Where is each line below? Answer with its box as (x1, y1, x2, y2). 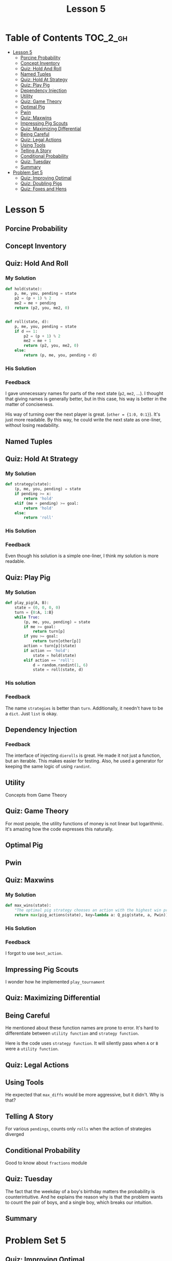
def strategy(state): (5, 482, 52, 487)
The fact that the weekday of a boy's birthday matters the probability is (5, 1188, 155, 1194)
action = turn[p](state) (24, 644, 77, 649)
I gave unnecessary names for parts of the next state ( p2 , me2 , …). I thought (5, 390, 164, 397)
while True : (14, 614, 40, 620)
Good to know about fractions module (5, 1160, 88, 1166)
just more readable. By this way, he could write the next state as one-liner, (5, 417, 162, 423)
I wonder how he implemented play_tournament (5, 979, 105, 985)
